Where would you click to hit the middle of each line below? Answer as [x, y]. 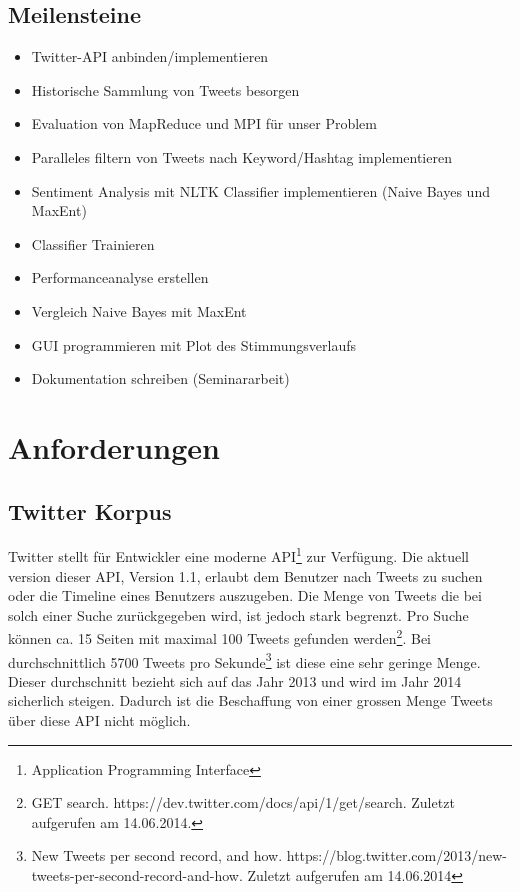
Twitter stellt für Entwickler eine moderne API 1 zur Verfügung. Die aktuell [238, 554]
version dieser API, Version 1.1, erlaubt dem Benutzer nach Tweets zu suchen [245, 575]
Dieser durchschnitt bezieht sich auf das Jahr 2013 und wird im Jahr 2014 [235, 680]
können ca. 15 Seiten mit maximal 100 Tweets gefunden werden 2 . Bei [220, 636]
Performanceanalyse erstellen [120, 277]
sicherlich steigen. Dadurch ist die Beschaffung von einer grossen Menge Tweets [250, 700]
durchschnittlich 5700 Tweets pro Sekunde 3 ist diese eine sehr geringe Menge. [244, 660]
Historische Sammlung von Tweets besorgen [165, 89]
